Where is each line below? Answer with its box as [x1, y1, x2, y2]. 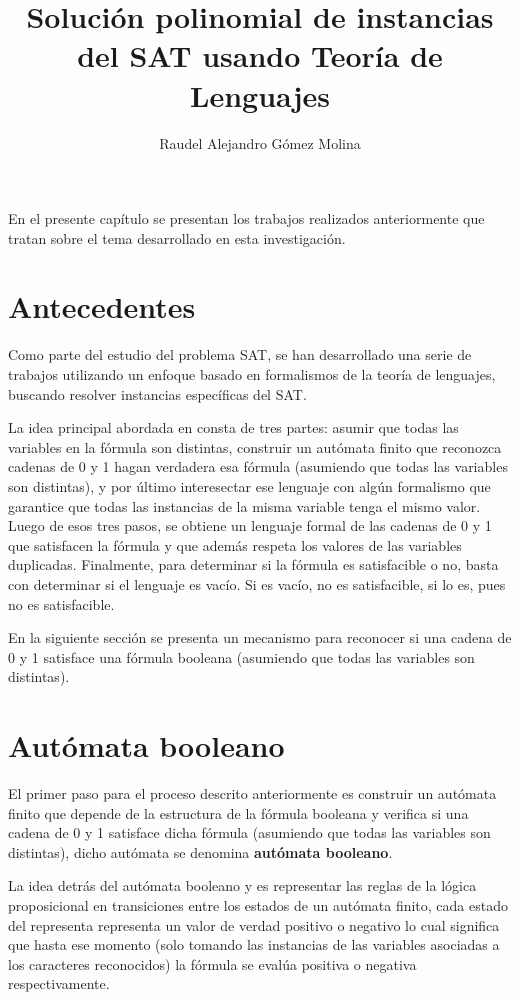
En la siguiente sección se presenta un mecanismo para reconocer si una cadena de [8, 627, 512, 648]
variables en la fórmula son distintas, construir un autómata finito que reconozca [8, 436, 502, 457]
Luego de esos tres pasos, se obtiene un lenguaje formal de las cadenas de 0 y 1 [8, 515, 492, 536]
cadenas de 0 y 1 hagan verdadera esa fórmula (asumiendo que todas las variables [8, 456, 508, 477]
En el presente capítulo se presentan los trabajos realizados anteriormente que [8, 208, 485, 229]
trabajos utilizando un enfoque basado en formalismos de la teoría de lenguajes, [8, 364, 496, 384]
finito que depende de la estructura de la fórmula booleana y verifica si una [8, 802, 469, 823]
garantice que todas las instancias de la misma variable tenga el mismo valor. [8, 495, 481, 516]
